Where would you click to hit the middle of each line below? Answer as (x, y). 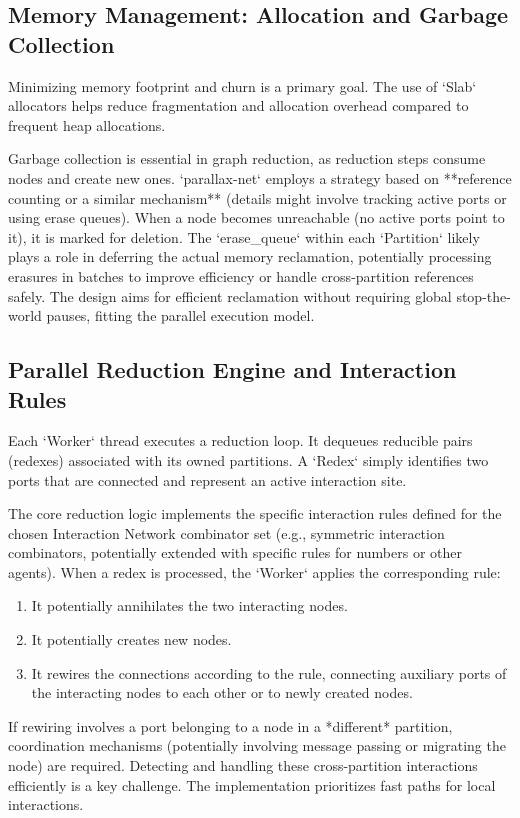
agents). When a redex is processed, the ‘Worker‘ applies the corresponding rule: (254, 571)
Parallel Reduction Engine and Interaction (232, 369)
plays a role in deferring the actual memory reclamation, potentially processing (250, 256)
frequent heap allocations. (87, 124)
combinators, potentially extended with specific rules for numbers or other (235, 552)
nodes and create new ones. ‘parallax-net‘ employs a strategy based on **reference (260, 177)
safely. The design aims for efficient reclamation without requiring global (230, 295)
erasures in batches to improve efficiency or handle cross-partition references (241, 275)
